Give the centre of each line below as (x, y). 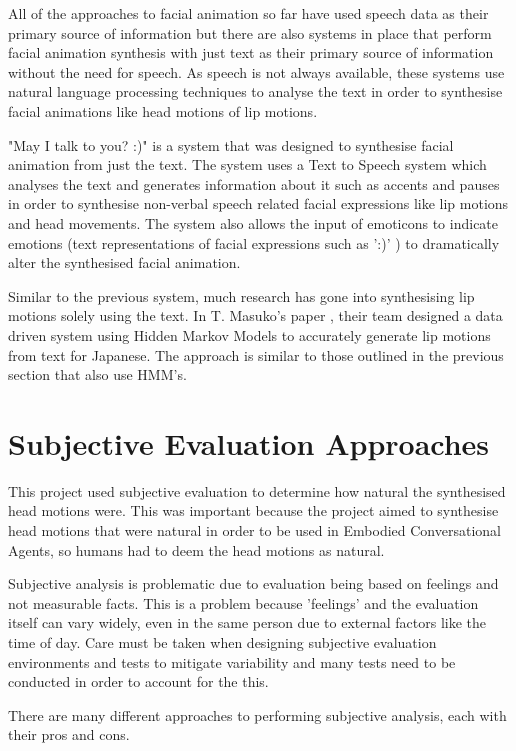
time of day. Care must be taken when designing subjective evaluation (222, 641)
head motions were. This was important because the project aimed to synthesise (253, 510)
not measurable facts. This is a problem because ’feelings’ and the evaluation (243, 602)
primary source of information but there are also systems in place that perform (250, 32)
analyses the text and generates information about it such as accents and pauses (254, 183)
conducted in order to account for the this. (138, 681)
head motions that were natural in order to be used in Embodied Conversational (254, 530)
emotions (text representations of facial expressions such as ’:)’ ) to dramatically (254, 242)
